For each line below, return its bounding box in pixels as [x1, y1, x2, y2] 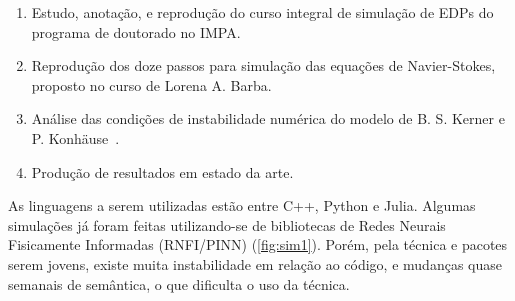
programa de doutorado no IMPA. [31, 21, 241, 42]
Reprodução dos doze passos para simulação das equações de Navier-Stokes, [31, 55, 496, 76]
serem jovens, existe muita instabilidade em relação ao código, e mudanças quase [8, 253, 502, 274]
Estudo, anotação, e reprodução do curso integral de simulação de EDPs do [31, 2, 494, 22]
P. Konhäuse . [31, 127, 120, 148]
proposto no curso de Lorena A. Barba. [31, 74, 272, 95]
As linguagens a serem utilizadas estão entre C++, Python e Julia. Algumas [8, 195, 476, 216]
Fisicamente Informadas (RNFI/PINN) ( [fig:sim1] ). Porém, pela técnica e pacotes [8, 234, 508, 255]
